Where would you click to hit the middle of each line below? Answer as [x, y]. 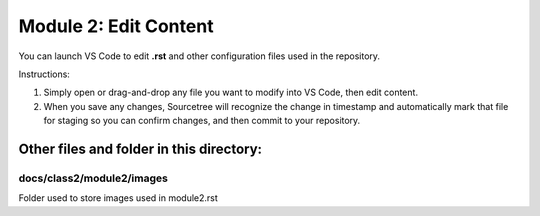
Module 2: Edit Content [116, 26]
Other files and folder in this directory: [140, 148]
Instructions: [44, 74]
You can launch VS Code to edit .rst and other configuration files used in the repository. [199, 56]
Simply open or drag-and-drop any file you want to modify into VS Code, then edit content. [231, 92]
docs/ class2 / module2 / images [93, 178]
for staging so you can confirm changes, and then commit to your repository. [202, 121]
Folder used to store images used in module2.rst [118, 198]
